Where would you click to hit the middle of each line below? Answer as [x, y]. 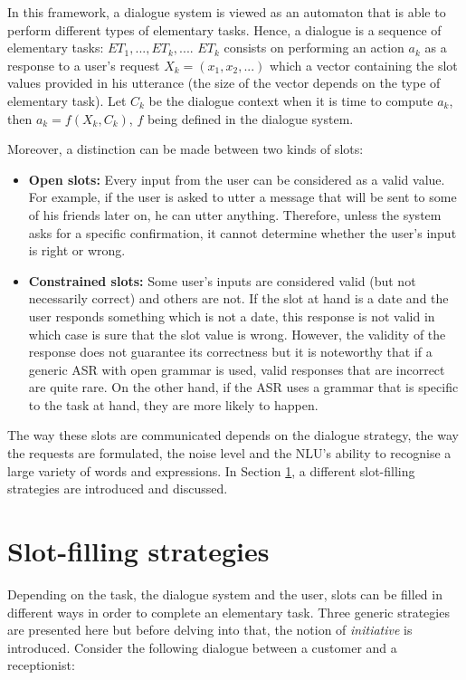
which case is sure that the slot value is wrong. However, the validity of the [237, 334]
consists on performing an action [314, 48]
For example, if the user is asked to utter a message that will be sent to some [243, 197]
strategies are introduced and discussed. [118, 488]
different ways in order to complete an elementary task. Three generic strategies [228, 612]
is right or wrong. [77, 250]
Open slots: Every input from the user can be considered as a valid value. [237, 179]
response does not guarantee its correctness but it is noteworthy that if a [230, 352]
